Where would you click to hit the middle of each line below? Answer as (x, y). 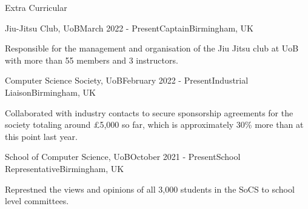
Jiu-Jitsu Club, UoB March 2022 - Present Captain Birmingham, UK (129, 28)
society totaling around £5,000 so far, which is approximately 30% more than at (154, 124)
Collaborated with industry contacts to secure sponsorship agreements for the (149, 112)
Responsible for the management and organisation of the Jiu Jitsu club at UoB (152, 48)
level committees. (37, 201)
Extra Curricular (36, 7)
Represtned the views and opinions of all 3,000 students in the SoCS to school (150, 189)
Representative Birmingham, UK (65, 168)
